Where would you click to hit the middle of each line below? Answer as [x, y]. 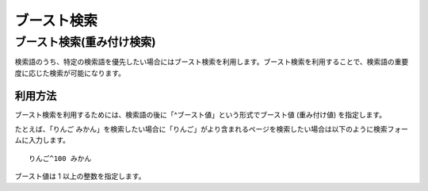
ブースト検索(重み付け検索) [85, 42]
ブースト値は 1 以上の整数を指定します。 [80, 176]
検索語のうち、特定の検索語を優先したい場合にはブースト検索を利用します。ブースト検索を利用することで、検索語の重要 [212, 62]
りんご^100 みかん [60, 158]
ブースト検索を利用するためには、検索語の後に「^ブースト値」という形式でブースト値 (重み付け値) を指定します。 [201, 114]
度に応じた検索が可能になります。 [70, 73]
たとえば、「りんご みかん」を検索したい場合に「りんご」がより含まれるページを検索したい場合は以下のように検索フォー [211, 129]
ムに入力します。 [42, 140]
